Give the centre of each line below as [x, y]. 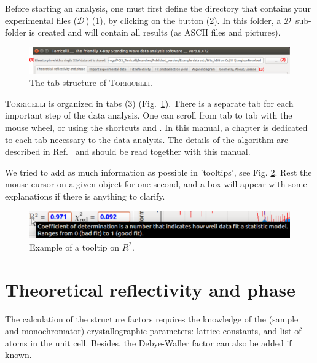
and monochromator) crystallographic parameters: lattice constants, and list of [153, 331]
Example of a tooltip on [75, 247]
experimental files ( [41, 20]
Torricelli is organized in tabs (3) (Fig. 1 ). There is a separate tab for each [149, 103]
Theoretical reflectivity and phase [151, 289]
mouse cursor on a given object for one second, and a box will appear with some [156, 184]
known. [18, 355]
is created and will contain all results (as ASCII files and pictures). [155, 32]
